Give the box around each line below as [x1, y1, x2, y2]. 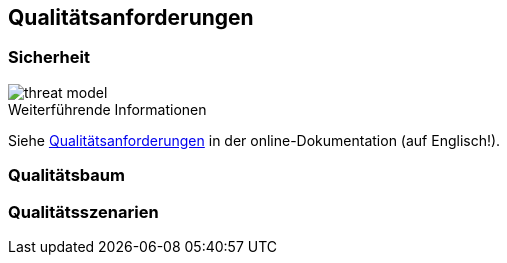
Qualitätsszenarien [8, 201, 159, 222]
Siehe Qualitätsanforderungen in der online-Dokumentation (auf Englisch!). [8, 131, 501, 149]
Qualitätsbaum [8, 165, 125, 186]
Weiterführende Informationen [8, 100, 207, 118]
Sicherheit [8, 47, 90, 68]
